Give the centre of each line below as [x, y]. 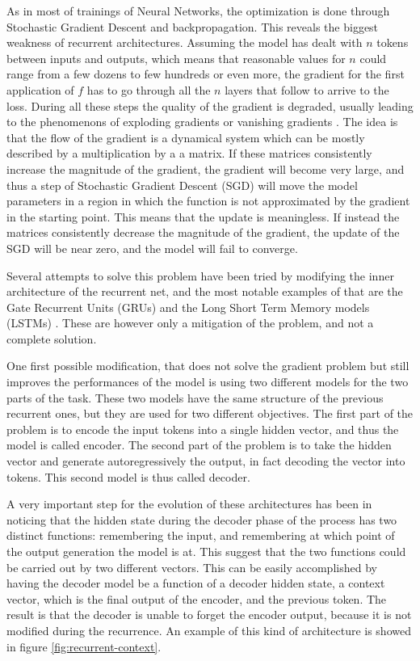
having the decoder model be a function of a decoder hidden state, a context [196, 583]
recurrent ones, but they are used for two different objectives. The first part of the [210, 413]
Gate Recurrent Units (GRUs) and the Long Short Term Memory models [188, 307]
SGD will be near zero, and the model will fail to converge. [152, 248]
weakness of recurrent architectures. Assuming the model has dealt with [185, 42]
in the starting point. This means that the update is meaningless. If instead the [203, 216]
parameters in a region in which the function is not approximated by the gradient [208, 201]
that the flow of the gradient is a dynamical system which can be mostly [186, 137]
